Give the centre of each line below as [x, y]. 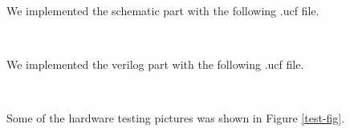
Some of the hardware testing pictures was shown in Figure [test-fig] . [176, 118]
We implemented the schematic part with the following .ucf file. [163, 10]
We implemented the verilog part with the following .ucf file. [155, 64]
